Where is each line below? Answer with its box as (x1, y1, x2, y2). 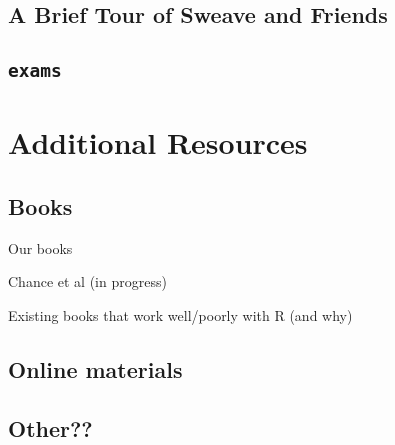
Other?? (8, 412, 93, 443)
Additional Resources (8, 122, 308, 163)
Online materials (8, 353, 183, 384)
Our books (8, 237, 73, 258)
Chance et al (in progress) (8, 271, 167, 292)
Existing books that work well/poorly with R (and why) (8, 304, 353, 325)
